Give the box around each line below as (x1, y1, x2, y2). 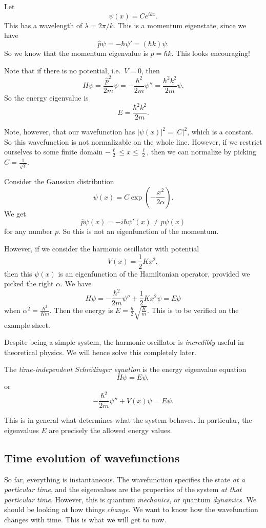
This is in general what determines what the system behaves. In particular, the (4, 415, 252, 425)
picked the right (4, 278, 54, 289)
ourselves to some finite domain (4, 146, 103, 157)
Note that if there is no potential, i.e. (4, 65, 121, 75)
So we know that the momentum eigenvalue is (4, 48, 148, 58)
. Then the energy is (49, 305, 113, 316)
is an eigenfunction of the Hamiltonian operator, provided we (58, 268, 250, 279)
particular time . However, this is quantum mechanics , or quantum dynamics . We (4, 494, 257, 504)
